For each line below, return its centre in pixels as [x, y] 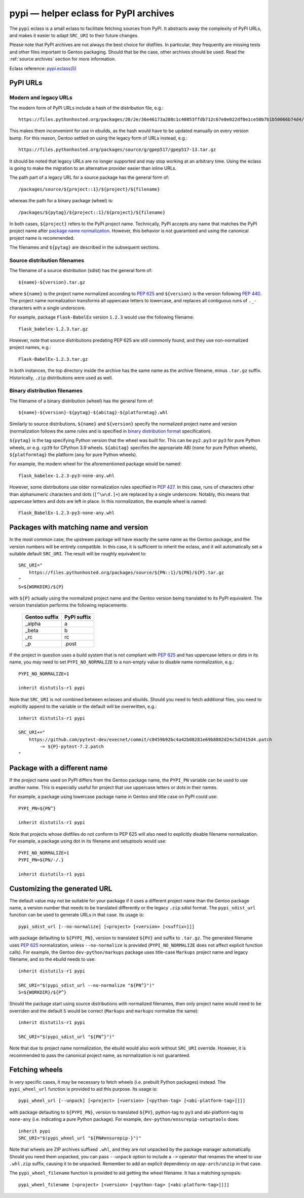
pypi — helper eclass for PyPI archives [92, 13]
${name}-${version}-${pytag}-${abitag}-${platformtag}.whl [93, 413]
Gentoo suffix [42, 617]
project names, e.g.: [30, 348]
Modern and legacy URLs [41, 98]
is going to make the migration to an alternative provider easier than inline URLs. [93, 168]
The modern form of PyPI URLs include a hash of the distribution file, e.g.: [87, 108]
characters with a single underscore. [48, 308]
